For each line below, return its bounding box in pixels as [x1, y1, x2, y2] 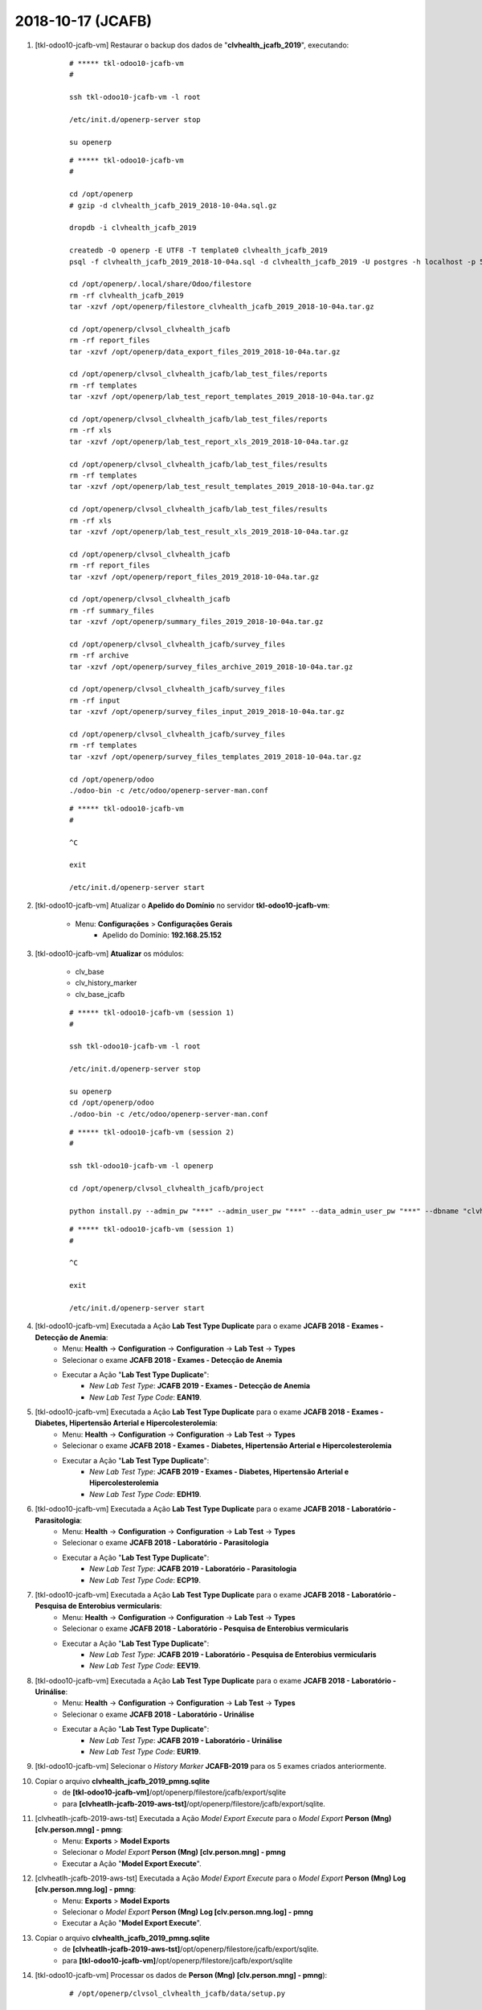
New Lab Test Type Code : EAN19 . [89, 1392, 202, 1402]
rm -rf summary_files [69, 605, 154, 615]
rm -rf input [69, 695, 120, 705]
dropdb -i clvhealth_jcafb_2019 [69, 224, 197, 232]
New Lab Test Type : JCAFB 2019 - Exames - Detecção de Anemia [89, 1381, 311, 1391]
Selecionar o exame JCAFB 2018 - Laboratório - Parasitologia [62, 1538, 269, 1548]
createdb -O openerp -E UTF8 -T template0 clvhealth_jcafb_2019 [69, 246, 329, 255]
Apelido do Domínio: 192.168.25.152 [102, 930, 223, 940]
